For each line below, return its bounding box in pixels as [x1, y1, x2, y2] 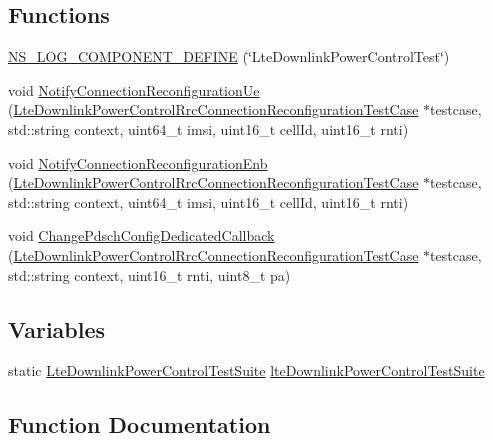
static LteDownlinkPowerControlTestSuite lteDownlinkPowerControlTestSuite [8, 360, 485, 381]
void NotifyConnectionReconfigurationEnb [8, 152, 268, 173]
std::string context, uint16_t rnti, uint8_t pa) [8, 264, 291, 285]
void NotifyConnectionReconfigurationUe [8, 79, 260, 100]
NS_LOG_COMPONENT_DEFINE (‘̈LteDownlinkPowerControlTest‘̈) [8, 46, 450, 67]
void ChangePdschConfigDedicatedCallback [8, 225, 275, 246]
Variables [8, 313, 106, 344]
